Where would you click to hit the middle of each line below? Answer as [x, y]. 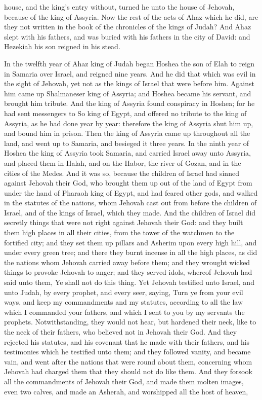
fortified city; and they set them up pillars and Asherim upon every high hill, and [130, 242]
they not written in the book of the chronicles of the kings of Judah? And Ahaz [128, 27]
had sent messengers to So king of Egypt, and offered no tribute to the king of [125, 113]
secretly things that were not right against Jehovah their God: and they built [124, 222]
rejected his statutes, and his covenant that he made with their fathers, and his [127, 341]
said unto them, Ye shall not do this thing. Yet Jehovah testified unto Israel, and [129, 282]
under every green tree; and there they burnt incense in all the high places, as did [131, 252]
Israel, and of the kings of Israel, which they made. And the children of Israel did [130, 212]
